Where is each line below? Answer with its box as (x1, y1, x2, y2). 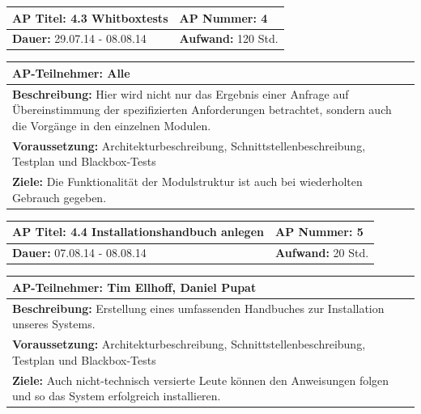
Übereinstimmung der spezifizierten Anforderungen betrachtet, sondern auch (12, 101, 392, 118)
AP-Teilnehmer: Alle (12, 64, 130, 81)
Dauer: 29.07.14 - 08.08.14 (12, 30, 147, 47)
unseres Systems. (12, 315, 96, 332)
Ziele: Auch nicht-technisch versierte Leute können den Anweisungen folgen (12, 371, 389, 388)
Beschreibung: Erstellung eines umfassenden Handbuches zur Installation (12, 299, 385, 316)
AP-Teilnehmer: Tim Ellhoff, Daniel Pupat (12, 278, 257, 295)
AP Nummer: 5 (274, 223, 364, 240)
